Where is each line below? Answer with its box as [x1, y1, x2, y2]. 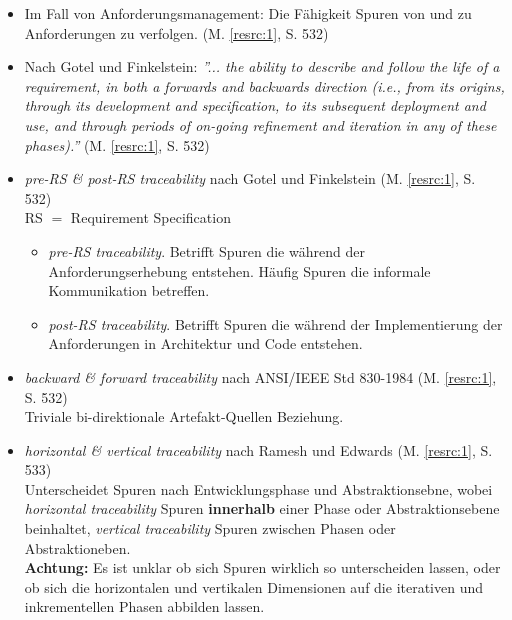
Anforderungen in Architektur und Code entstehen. [48, 333, 363, 354]
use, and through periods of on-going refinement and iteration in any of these [24, 114, 497, 135]
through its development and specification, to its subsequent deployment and [24, 95, 486, 116]
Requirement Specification [70, 207, 231, 228]
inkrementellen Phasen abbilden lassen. [24, 596, 265, 617]
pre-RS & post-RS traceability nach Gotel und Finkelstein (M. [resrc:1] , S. [24, 168, 476, 189]
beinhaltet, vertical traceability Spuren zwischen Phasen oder [24, 518, 396, 539]
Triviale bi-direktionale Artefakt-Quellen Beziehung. [24, 406, 344, 427]
